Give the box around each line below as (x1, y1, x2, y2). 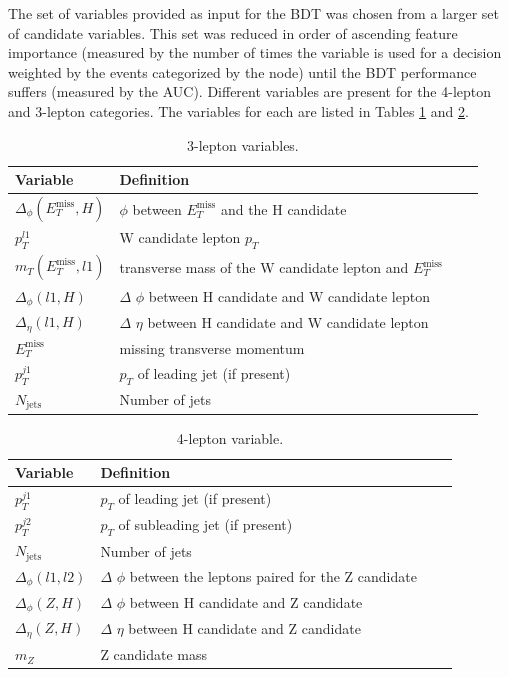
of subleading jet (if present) (118, 514, 293, 535)
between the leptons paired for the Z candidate (129, 566, 417, 587)
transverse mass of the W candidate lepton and (119, 257, 409, 277)
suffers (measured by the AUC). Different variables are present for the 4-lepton (8, 81, 492, 102)
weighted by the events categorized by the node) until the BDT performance (8, 61, 477, 82)
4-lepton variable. (176, 427, 284, 448)
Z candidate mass (100, 644, 208, 665)
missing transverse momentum (119, 337, 305, 358)
